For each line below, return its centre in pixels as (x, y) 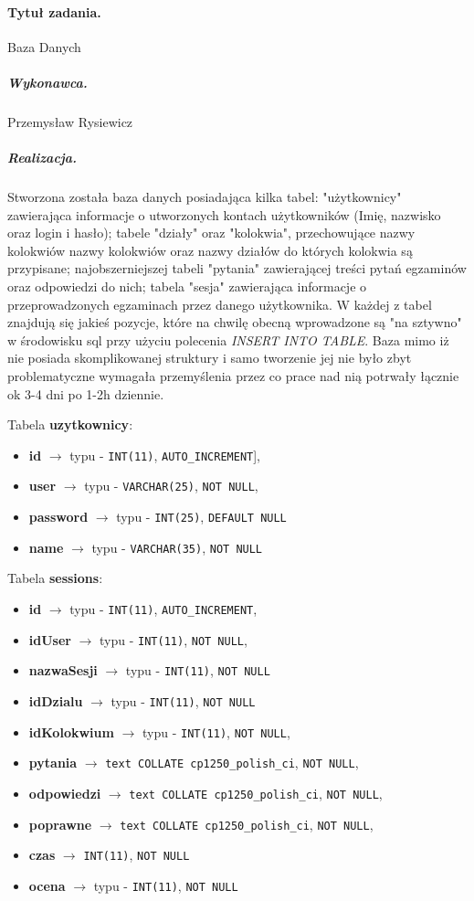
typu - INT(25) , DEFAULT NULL (201, 517)
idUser (50, 639)
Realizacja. (42, 158)
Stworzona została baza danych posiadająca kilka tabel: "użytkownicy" (205, 197)
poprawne (60, 824)
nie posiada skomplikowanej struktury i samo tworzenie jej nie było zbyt (210, 358)
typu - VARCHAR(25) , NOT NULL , (171, 486)
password (58, 517)
